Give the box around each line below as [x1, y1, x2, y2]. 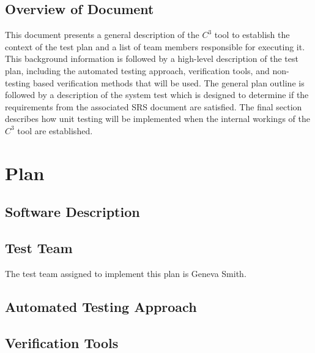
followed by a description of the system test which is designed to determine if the [5, 88, 309, 101]
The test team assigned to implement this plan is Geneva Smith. [5, 267, 246, 279]
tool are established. [17, 124, 93, 137]
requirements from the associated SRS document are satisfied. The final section [5, 100, 302, 113]
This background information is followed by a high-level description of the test [5, 52, 298, 65]
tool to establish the [214, 28, 290, 41]
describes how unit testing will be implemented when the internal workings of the [5, 112, 310, 125]
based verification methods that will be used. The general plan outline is [32, 76, 305, 89]
